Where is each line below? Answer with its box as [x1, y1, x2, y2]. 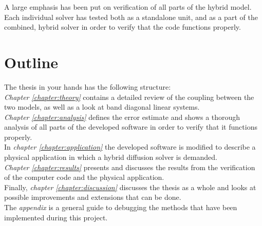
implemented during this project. [4, 212, 108, 222]
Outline [4, 51, 59, 72]
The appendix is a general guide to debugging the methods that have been [4, 202, 237, 213]
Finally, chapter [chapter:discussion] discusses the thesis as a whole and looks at [4, 181, 256, 192]
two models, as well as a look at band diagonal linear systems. [4, 101, 200, 112]
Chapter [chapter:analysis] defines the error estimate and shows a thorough [4, 111, 240, 122]
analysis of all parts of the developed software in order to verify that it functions [4, 121, 257, 132]
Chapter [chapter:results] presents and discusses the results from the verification [4, 161, 255, 172]
